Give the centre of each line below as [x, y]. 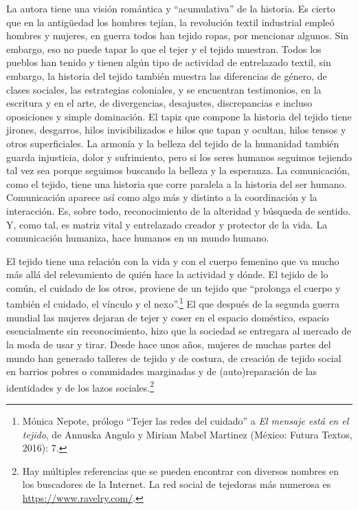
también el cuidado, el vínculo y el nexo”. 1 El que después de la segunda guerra [173, 303]
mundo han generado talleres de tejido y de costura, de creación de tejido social [174, 358]
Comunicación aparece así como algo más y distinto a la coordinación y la [162, 197]
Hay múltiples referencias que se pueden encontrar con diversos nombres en [181, 470]
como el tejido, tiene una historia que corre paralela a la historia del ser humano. [177, 183]
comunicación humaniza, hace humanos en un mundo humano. [138, 238]
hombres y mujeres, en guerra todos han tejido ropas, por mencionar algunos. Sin [178, 35]
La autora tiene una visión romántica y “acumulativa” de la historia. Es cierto [171, 8]
